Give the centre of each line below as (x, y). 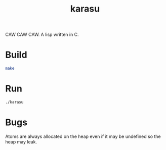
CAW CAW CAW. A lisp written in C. (42, 35)
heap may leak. (21, 141)
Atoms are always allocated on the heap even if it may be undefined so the (83, 136)
